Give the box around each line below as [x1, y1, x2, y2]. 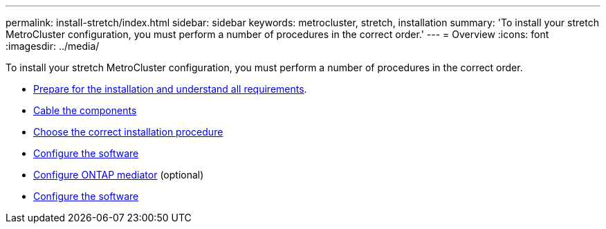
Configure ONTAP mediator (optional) [33, 169, 204, 181]
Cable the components [33, 104, 137, 116]
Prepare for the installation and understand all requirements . [33, 83, 307, 95]
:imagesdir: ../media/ [6, 40, 100, 52]
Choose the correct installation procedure [33, 126, 223, 138]
